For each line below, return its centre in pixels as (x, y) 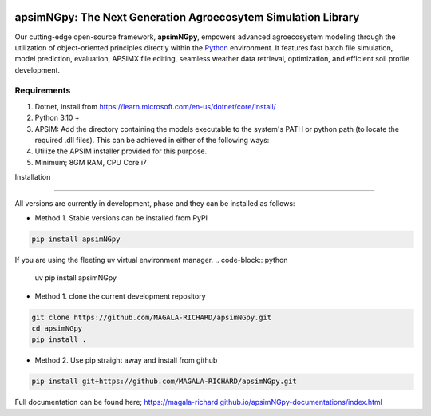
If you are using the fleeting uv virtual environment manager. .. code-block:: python (151, 260)
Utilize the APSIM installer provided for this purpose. (121, 151)
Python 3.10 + (57, 118)
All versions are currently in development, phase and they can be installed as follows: (155, 203)
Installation (33, 177)
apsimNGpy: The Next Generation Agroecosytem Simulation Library (187, 17)
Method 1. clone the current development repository (121, 296)
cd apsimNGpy (57, 329)
